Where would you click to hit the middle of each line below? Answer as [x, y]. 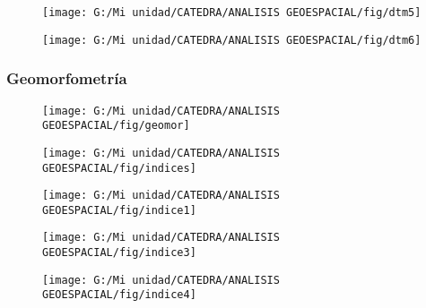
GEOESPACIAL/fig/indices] [119, 168]
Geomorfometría [67, 78]
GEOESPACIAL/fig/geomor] [116, 126]
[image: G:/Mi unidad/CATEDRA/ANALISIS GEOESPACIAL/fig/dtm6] [232, 40]
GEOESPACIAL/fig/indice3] [119, 253]
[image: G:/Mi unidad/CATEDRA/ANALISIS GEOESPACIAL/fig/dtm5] [232, 13]
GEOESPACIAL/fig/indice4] [119, 295]
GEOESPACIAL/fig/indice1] [119, 210]
